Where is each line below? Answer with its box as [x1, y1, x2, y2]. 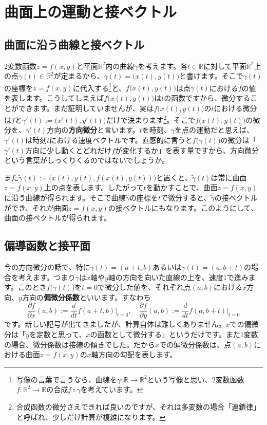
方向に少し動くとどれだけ [25, 144, 112, 155]
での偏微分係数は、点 [159, 339, 232, 349]
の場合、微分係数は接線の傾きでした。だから [4, 339, 155, 349]
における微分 [214, 102, 257, 113]
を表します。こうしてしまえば [4, 93, 104, 103]
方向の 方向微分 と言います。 [47, 124, 140, 135]
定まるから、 [61, 70, 104, 81]
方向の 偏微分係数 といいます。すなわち [22, 291, 151, 302]
